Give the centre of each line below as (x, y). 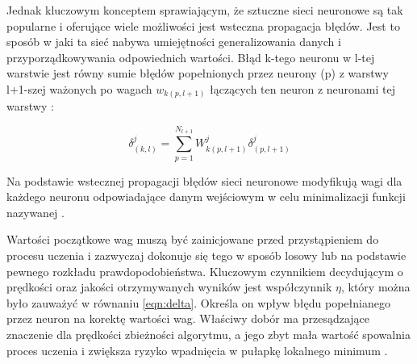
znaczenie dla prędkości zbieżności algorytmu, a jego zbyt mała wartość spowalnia (208, 334)
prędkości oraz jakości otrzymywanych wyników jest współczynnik (169, 287)
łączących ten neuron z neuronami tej (303, 88)
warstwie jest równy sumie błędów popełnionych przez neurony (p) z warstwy (198, 73)
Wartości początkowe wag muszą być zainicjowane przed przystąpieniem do (193, 239)
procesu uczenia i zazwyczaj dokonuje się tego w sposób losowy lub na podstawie (206, 255)
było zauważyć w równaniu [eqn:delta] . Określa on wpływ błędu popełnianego (198, 302)
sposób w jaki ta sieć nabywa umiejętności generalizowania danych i (174, 42)
